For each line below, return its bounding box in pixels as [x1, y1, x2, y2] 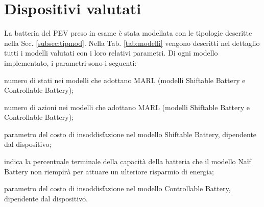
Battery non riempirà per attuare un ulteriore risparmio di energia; [4, 166, 214, 176]
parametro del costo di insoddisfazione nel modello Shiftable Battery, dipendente [4, 128, 257, 139]
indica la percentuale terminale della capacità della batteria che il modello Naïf [4, 156, 251, 167]
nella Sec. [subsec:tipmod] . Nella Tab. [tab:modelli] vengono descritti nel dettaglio [4, 37, 260, 48]
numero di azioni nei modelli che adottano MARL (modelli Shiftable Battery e [4, 101, 250, 112]
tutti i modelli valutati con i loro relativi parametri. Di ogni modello [4, 47, 218, 58]
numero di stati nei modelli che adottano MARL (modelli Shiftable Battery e [4, 74, 246, 85]
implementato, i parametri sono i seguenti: [4, 57, 137, 68]
